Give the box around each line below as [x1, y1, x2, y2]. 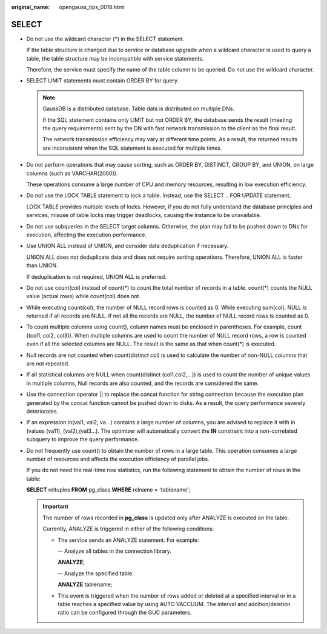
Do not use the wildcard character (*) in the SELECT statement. [26, 35, 185, 42]
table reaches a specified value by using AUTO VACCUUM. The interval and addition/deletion [58, 601, 291, 607]
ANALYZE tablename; [58, 581, 113, 588]
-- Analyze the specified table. [58, 570, 134, 577]
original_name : [11, 4, 50, 10]
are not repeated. [26, 360, 70, 367]
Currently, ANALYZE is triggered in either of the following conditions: [42, 525, 214, 533]
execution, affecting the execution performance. [26, 231, 147, 238]
